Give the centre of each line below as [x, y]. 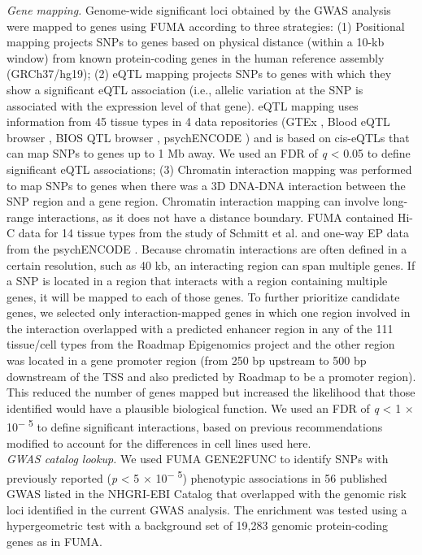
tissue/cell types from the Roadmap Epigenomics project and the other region [201, 344]
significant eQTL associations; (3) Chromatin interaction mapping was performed [209, 169]
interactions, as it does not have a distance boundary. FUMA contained [216, 217]
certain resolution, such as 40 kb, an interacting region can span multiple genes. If [211, 264]
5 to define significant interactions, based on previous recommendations [205, 426]
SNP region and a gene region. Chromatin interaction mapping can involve [193, 201]
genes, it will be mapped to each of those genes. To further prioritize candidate [203, 296]
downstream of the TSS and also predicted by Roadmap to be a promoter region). [211, 376]
